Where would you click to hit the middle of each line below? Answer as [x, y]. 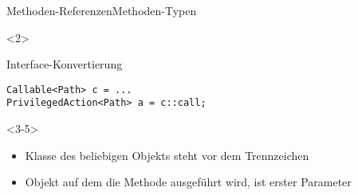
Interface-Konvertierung [65, 64]
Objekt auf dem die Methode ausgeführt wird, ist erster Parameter [188, 182]
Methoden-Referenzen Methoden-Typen [102, 10]
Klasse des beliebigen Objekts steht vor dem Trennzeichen [167, 155]
